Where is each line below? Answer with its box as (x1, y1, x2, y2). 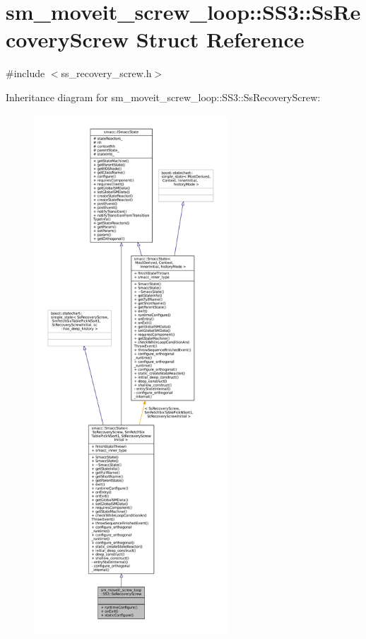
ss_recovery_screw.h (61, 66, 152, 81)
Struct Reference (136, 25, 305, 54)
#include (6, 66, 45, 81)
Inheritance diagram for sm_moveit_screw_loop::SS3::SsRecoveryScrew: (6, 89, 321, 104)
